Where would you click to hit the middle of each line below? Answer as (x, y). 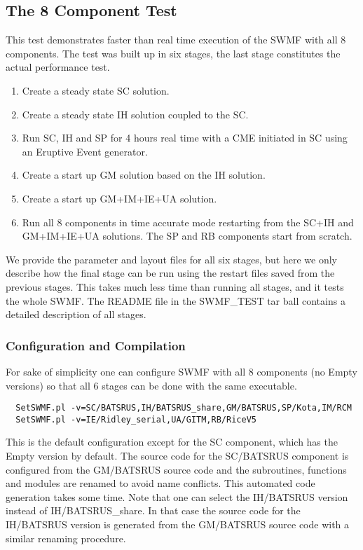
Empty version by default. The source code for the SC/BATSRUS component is (177, 456)
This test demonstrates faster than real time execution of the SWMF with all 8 (176, 40)
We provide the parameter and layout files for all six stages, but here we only (171, 259)
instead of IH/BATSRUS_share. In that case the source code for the (153, 510)
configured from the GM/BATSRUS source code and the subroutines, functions (176, 469)
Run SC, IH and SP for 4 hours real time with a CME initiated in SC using (185, 138)
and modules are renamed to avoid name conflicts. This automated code (160, 483)
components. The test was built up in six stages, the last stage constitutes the (173, 53)
